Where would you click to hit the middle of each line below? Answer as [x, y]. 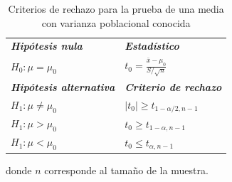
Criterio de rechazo [173, 86]
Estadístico [152, 46]
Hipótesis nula [47, 46]
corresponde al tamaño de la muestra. [126, 170]
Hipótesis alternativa [63, 86]
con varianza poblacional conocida [116, 22]
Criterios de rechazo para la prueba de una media [116, 9]
